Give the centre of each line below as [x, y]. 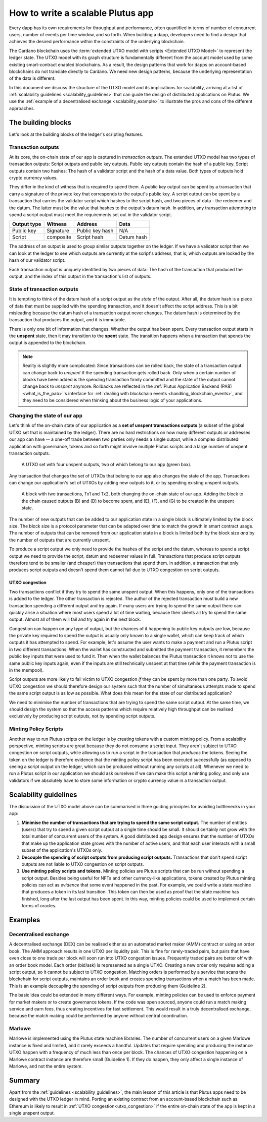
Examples [25, 920]
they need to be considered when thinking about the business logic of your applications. [112, 400]
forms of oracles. [39, 906]
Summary [24, 1080]
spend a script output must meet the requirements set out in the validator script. [91, 215]
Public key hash [95, 231]
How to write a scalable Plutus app [81, 13]
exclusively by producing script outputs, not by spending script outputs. [82, 716]
